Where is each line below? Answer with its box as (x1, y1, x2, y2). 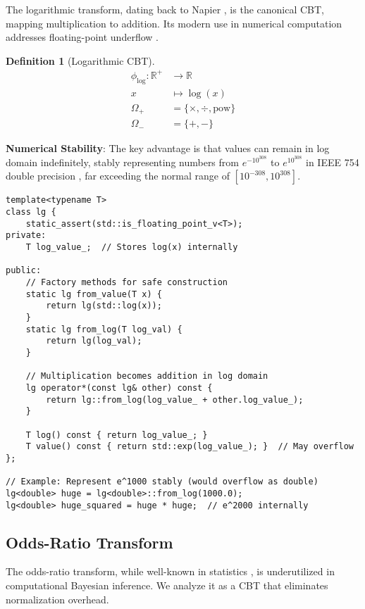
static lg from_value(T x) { (25, 289, 162, 299)
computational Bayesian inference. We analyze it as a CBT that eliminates (6, 577, 328, 592)
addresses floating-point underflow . (6, 30, 159, 44)
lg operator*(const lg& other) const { (25, 382, 213, 393)
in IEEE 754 (306, 154, 359, 169)
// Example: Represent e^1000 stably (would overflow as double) (6, 477, 318, 487)
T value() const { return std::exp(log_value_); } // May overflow (25, 441, 354, 452)
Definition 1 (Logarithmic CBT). (6, 53, 155, 68)
